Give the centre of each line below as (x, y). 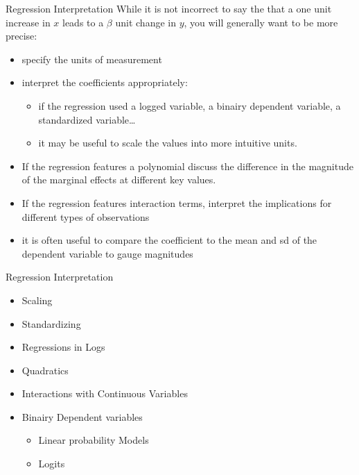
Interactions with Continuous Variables (105, 393)
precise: (21, 36)
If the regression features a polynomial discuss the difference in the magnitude (187, 166)
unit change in (146, 22)
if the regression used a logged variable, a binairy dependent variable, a (190, 105)
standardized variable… (87, 119)
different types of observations (86, 216)
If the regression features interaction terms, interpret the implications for (177, 202)
